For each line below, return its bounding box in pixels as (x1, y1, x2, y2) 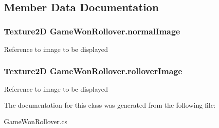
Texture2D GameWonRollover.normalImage (4, 25, 180, 37)
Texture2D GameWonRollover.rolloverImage (4, 64, 182, 77)
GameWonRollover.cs (4, 116, 67, 126)
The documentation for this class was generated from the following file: (4, 100, 216, 110)
